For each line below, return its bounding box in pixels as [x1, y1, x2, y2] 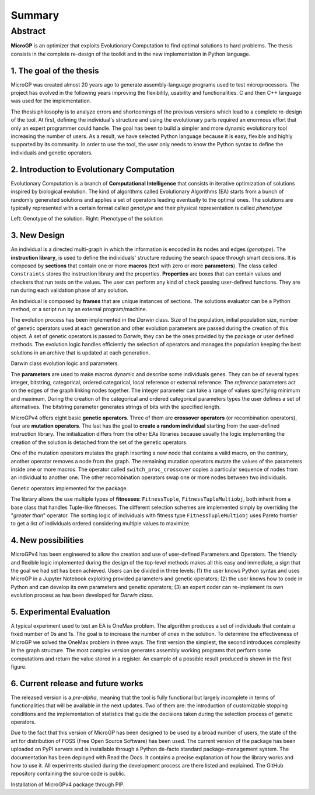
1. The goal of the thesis [10, 66, 99, 75]
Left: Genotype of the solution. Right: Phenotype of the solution [10, 215, 163, 222]
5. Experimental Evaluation [10, 607, 110, 617]
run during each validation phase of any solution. [10, 287, 128, 294]
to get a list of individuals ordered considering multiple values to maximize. [10, 520, 191, 527]
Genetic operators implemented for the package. [10, 484, 128, 491]
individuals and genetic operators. [10, 149, 93, 156]
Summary [10, 9, 60, 22]
